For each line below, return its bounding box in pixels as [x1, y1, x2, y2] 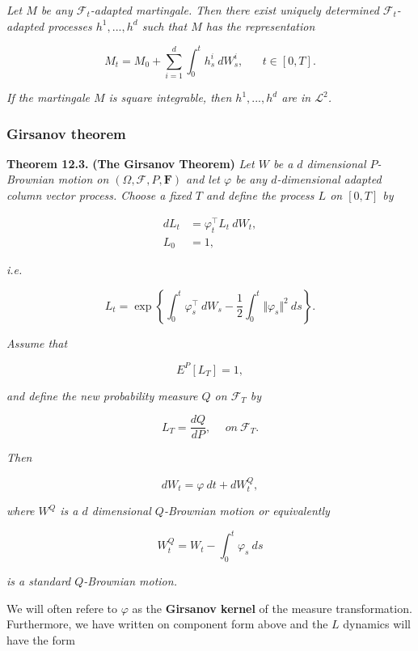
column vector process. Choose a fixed [6, 187, 192, 204]
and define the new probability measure [6, 387, 198, 404]
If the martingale [6, 89, 90, 106]
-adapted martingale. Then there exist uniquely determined [90, 2, 379, 18]
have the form [6, 631, 75, 648]
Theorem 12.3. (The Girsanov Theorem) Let [6, 154, 255, 171]
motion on [57, 171, 109, 188]
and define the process [205, 187, 315, 204]
